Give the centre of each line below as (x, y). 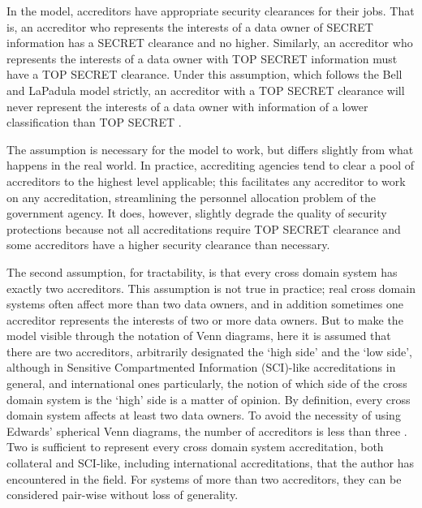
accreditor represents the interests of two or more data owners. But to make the (205, 319)
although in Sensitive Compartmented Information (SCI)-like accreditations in (201, 367)
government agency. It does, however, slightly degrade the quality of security (197, 213)
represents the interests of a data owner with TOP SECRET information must (202, 58)
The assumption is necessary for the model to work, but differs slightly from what (210, 149)
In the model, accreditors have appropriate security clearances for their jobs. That (211, 11)
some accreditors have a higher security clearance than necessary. (168, 245)
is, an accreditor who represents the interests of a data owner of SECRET (190, 26)
